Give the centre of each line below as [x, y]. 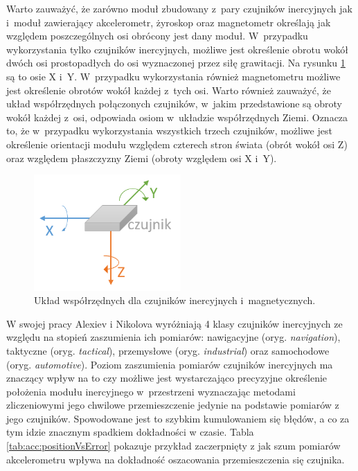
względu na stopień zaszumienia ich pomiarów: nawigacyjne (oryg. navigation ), [173, 337]
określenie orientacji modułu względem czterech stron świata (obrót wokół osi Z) [177, 144]
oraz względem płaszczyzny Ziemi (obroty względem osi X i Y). [142, 158]
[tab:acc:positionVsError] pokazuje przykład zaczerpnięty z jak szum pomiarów [173, 446]
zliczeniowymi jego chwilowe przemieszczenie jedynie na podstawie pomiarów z [173, 405]
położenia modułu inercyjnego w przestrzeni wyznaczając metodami [151, 391]
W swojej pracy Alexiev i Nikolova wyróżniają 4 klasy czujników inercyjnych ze [174, 323]
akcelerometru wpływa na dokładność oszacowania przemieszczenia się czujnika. [176, 459]
